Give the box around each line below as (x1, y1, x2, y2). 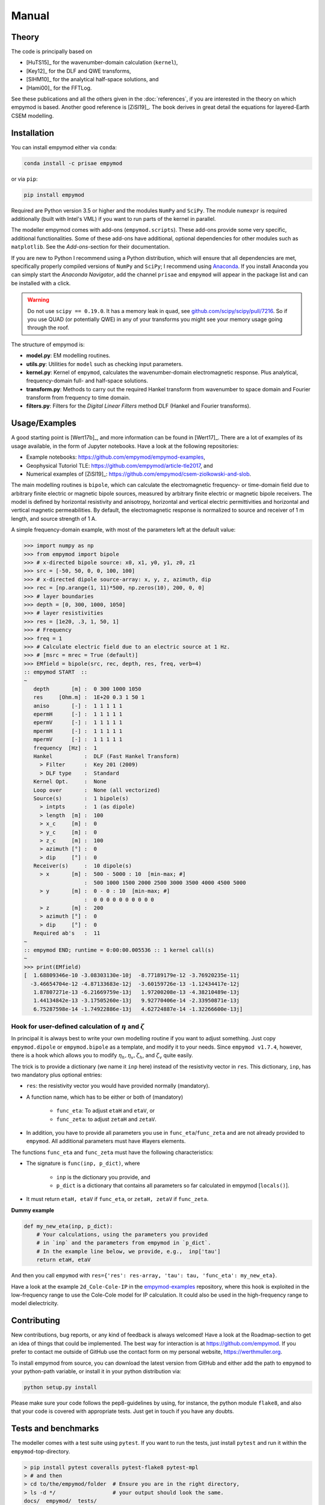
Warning (27, 296, 49, 303)
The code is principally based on (11, 48, 93, 55)
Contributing (11, 1315, 60, 1326)
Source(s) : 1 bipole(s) (33, 795, 129, 802)
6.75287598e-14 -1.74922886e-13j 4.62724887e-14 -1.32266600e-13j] (33, 1005, 243, 1013)
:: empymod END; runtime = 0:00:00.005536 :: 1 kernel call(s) (23, 947, 215, 954)
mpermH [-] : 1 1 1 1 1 (33, 727, 123, 734)
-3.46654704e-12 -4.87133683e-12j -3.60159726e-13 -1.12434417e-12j (30, 980, 240, 987)
